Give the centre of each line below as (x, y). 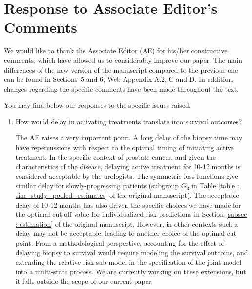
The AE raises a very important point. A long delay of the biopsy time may (129, 138)
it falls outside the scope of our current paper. (84, 281)
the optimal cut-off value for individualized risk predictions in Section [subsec (131, 214)
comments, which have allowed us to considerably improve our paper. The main (123, 60)
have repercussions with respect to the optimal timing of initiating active (125, 147)
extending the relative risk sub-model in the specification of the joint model (128, 262)
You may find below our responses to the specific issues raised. (97, 105)
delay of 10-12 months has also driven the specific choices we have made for (128, 204)
